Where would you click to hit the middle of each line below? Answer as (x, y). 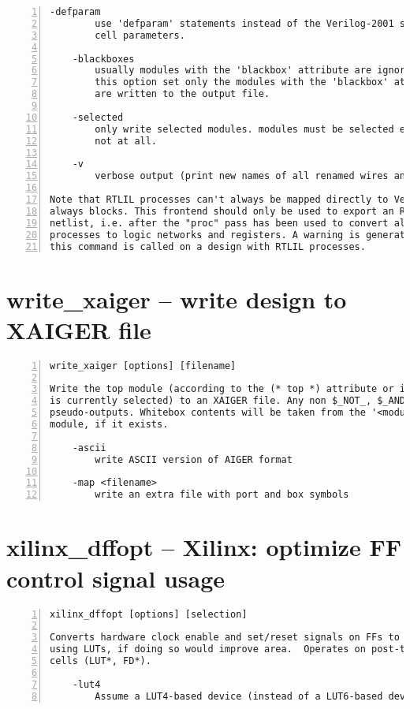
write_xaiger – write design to (177, 299)
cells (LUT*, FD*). (101, 661)
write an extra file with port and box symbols (222, 495)
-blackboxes (103, 59)
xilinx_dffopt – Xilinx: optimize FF (204, 547)
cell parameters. (140, 35)
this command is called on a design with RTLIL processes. (208, 246)
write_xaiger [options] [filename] (143, 366)
